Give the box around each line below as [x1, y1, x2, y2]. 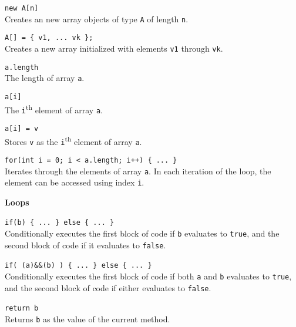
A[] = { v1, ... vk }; [5, 33, 93, 42]
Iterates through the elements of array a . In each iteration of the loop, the [5, 164, 271, 177]
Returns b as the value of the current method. [5, 313, 170, 325]
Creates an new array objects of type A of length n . [5, 12, 189, 25]
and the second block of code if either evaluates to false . [5, 281, 211, 294]
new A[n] [5, 4, 39, 12]
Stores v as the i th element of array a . [5, 133, 142, 147]
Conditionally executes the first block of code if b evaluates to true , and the [5, 227, 280, 240]
